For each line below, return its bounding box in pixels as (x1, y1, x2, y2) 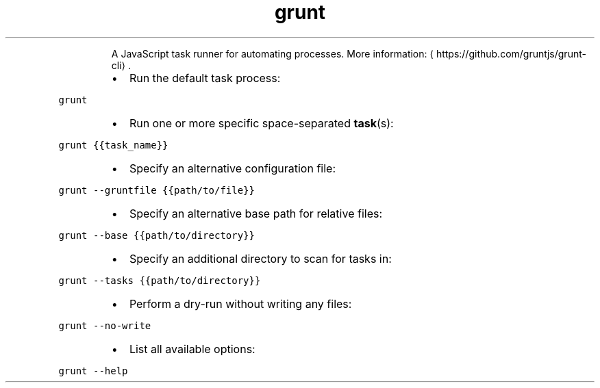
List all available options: (129, 341, 255, 356)
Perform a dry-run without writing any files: (129, 296, 352, 311)
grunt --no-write (58, 320, 151, 331)
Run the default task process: (129, 70, 281, 85)
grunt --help (58, 365, 128, 376)
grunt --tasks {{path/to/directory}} (58, 274, 261, 286)
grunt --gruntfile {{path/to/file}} (58, 184, 255, 196)
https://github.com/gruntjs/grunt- (436, 47, 586, 60)
